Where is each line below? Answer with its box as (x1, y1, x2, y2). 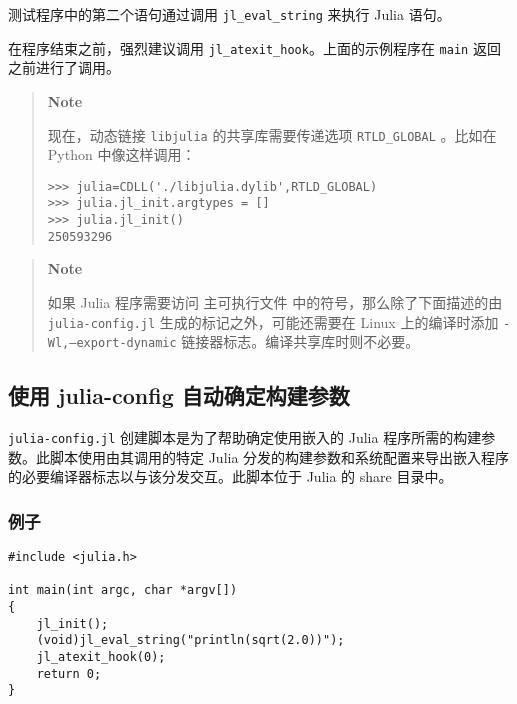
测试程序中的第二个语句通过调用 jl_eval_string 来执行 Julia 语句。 (8, 4, 451, 24)
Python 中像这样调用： (47, 144, 196, 165)
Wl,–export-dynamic (47, 336, 177, 351)
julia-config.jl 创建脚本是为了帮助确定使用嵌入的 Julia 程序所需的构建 (8, 427, 482, 448)
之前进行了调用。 (8, 57, 120, 78)
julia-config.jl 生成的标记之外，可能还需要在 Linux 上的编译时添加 (47, 311, 499, 332)
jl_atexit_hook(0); (36, 650, 166, 665)
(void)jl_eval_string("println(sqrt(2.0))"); (36, 633, 345, 648)
